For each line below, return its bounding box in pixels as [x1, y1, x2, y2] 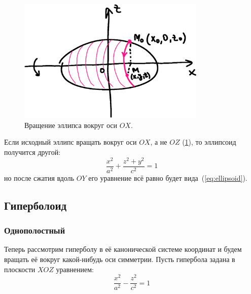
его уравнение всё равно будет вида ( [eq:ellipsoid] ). [88, 172, 247, 183]
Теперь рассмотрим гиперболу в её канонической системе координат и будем [4, 244, 242, 254]
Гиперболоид [4, 197, 67, 213]
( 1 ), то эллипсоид [182, 137, 236, 147]
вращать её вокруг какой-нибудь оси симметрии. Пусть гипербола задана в [4, 253, 235, 264]
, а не [150, 137, 167, 147]
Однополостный [4, 224, 65, 237]
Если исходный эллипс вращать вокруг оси [4, 137, 137, 147]
